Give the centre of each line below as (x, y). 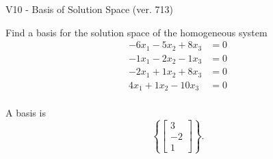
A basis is (26, 113)
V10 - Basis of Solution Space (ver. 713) (89, 9)
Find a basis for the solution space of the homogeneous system (136, 32)
